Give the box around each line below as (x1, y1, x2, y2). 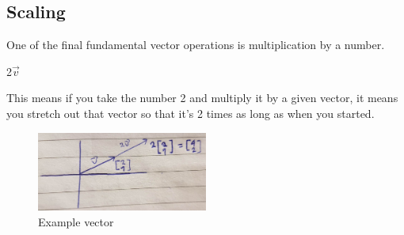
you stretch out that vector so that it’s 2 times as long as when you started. (6, 104, 375, 121)
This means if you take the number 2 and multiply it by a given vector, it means (6, 89, 398, 106)
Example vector (38, 213, 114, 229)
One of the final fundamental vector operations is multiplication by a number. (6, 36, 385, 53)
